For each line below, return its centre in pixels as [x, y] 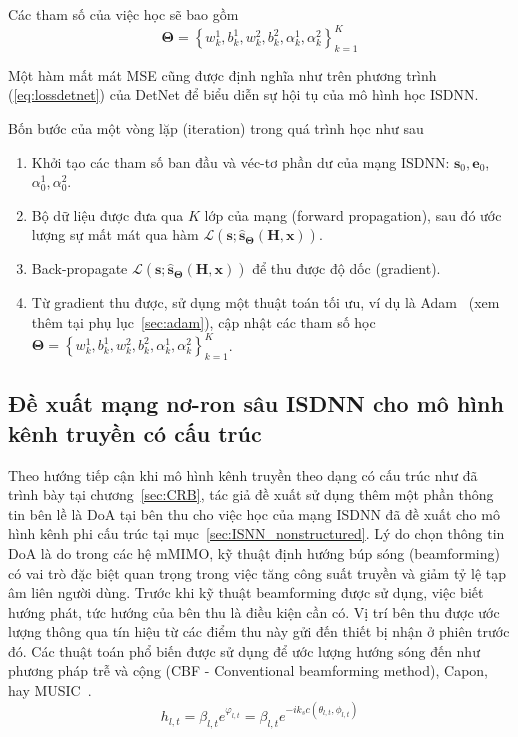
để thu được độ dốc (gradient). [346, 268]
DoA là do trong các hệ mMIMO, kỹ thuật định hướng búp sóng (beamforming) [254, 552]
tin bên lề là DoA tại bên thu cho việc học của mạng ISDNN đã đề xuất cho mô [254, 513]
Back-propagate [79, 268]
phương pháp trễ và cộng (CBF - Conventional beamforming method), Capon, [248, 670]
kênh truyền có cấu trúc [135, 432]
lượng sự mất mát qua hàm [115, 234]
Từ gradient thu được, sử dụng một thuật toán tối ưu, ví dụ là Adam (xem [265, 302]
